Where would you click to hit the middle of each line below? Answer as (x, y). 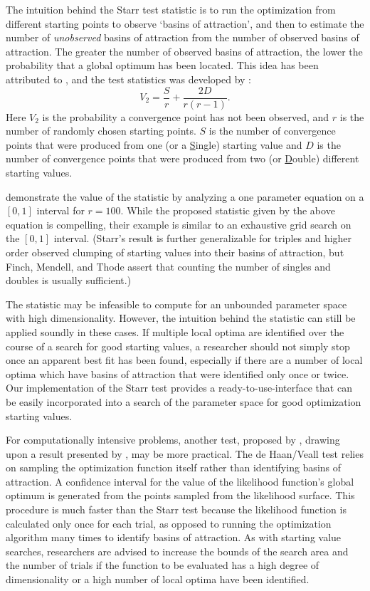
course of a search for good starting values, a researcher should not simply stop (178, 346)
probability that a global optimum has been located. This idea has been (162, 65)
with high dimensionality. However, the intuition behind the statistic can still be (181, 318)
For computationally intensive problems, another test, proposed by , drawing (173, 440)
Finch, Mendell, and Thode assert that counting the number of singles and (168, 266)
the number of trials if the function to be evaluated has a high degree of (163, 565)
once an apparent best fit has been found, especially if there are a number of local (184, 360)
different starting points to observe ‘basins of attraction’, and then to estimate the (185, 23)
